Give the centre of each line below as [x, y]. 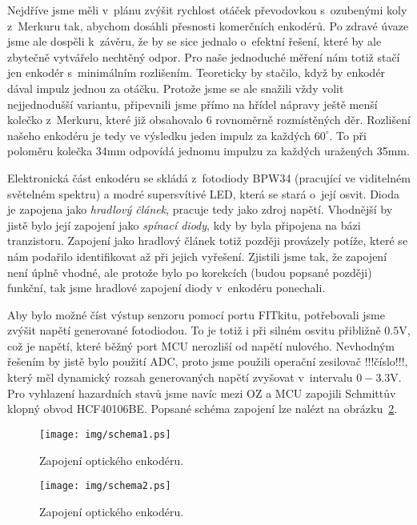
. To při [348, 135]
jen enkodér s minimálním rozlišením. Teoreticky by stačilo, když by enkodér [196, 72]
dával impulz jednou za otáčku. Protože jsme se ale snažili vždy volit [176, 88]
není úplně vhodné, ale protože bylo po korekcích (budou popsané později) [190, 272]
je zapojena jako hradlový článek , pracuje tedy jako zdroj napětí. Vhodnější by [200, 209]
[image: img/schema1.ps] [105, 434]
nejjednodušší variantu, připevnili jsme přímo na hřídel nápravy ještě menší [192, 104]
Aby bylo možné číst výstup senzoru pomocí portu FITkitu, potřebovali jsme [196, 314]
